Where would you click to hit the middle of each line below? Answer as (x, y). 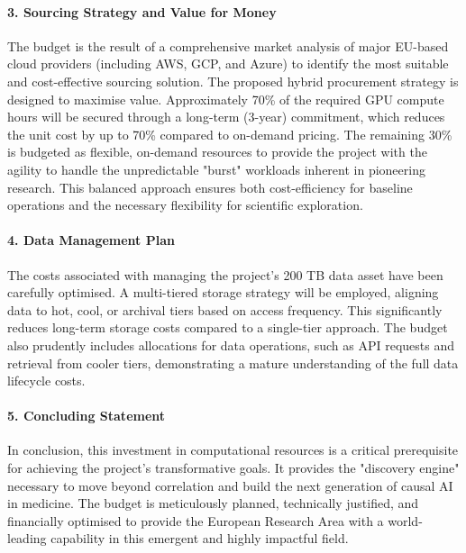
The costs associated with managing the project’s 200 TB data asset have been (225, 274)
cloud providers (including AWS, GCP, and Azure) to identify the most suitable (228, 63)
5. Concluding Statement (87, 416)
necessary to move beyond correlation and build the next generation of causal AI (230, 485)
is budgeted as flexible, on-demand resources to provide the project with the (217, 152)
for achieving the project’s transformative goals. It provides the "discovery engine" (233, 468)
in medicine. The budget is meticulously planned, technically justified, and (213, 503)
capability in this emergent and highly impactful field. (200, 538)
